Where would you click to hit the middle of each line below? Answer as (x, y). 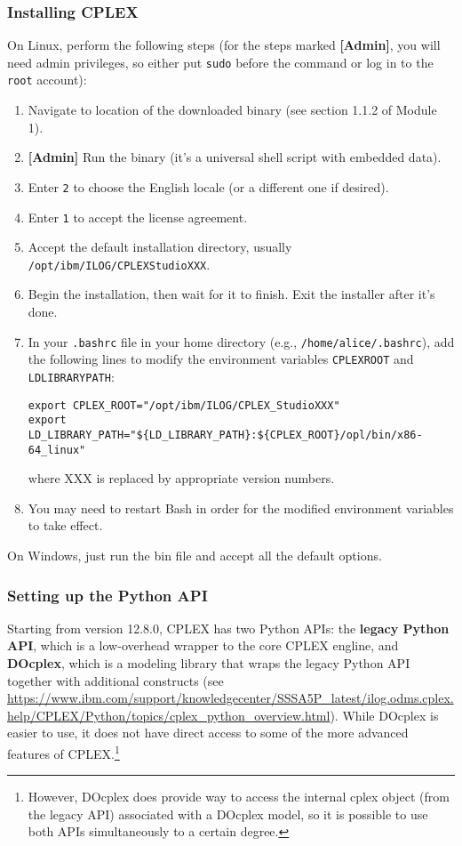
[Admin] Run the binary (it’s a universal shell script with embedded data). (235, 157)
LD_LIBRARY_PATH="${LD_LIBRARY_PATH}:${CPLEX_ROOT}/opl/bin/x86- (225, 435)
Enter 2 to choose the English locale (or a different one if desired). (208, 186)
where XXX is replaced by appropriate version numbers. (181, 478)
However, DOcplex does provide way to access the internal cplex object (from (239, 797)
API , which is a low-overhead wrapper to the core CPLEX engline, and (203, 645)
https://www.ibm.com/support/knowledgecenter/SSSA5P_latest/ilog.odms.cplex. (231, 698)
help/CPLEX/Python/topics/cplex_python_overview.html (169, 715)
